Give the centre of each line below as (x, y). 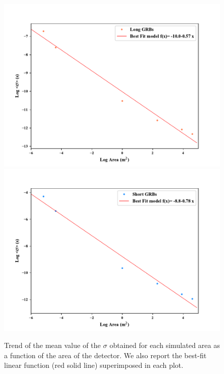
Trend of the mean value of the (52, 345)
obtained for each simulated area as (165, 345)
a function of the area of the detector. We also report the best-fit (105, 355)
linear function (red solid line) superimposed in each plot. (94, 365)
